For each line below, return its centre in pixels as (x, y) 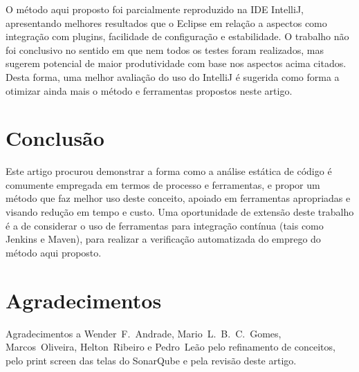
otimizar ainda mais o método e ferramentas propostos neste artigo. (149, 90)
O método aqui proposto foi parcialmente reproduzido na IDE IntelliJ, (155, 9)
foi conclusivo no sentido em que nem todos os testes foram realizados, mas (165, 49)
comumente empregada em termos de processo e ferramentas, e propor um (163, 184)
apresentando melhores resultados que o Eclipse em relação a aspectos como (166, 22)
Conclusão (55, 138)
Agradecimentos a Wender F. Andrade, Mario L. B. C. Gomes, (144, 333)
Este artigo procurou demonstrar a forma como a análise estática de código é (169, 171)
